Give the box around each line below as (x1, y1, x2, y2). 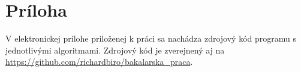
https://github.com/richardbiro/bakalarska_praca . (5, 55, 193, 68)
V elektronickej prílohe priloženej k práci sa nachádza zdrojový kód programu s (5, 32, 296, 45)
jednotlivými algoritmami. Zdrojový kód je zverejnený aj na (5, 43, 225, 56)
